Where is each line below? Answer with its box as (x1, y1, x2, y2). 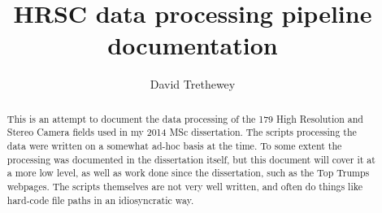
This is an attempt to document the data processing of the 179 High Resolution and (7, 111, 363, 125)
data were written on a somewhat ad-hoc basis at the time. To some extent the (7, 139, 342, 153)
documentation (107, 28, 278, 62)
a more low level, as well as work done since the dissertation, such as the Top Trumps (7, 166, 370, 180)
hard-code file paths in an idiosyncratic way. (7, 193, 194, 206)
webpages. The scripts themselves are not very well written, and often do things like (7, 179, 362, 193)
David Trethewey (150, 76, 236, 93)
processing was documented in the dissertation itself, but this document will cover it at (7, 152, 375, 166)
